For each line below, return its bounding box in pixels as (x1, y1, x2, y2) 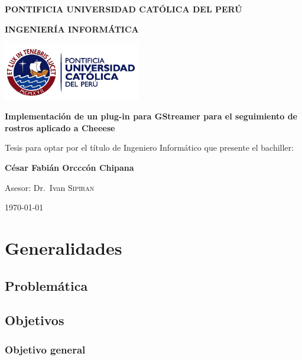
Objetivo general (5, 342, 86, 356)
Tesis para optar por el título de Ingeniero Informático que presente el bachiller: (5, 141, 294, 154)
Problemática (5, 276, 88, 294)
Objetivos (5, 311, 64, 329)
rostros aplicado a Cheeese (5, 121, 115, 134)
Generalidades (5, 236, 122, 260)
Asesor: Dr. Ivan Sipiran (5, 181, 95, 193)
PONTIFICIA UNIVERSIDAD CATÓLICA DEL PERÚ (5, 3, 242, 15)
